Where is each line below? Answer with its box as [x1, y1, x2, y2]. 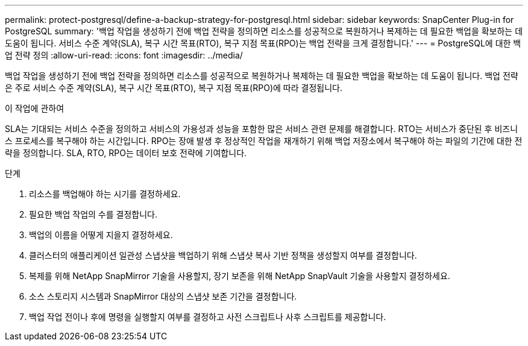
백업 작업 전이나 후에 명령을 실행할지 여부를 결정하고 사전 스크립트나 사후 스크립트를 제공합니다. [29, 312, 386, 322]
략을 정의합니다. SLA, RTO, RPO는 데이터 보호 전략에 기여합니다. [5, 148, 247, 158]
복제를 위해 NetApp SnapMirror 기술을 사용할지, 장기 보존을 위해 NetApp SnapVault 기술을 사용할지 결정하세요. [29, 271, 450, 281]
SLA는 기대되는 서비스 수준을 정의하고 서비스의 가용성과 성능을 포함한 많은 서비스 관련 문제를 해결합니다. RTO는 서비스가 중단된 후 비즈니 [5, 124, 518, 134]
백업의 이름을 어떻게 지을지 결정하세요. [29, 230, 173, 240]
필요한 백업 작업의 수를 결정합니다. [29, 209, 157, 219]
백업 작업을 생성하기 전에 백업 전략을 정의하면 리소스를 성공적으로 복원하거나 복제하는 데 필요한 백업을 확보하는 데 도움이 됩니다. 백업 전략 [5, 71, 518, 81]
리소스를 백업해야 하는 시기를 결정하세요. [29, 189, 181, 199]
